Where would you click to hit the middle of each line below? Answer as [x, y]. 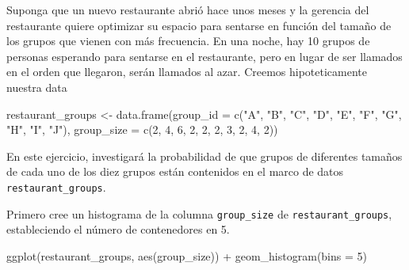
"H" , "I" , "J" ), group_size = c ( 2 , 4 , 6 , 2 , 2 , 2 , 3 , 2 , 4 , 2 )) [142, 129]
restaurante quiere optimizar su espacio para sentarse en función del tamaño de [199, 25]
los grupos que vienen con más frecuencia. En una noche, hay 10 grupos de [188, 41]
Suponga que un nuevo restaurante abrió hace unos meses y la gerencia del [188, 10]
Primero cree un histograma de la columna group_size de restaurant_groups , [199, 213]
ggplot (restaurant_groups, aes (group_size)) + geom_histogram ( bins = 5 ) [187, 255]
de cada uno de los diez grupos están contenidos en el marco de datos [175, 171]
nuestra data [37, 87]
